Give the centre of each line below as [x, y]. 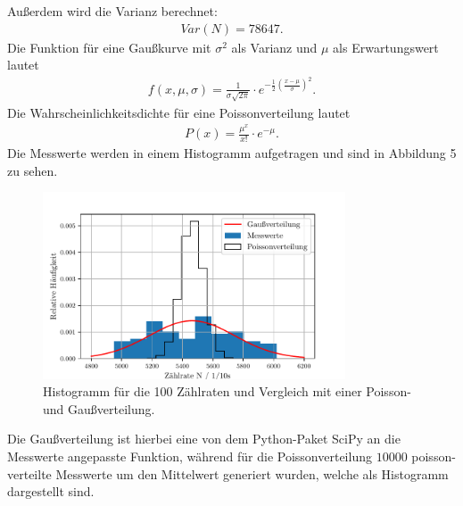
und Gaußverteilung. [99, 408]
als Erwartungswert [386, 47]
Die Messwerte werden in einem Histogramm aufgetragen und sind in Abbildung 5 [232, 152]
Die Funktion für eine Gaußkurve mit [109, 47]
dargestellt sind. [51, 491]
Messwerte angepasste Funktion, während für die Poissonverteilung [190, 456]
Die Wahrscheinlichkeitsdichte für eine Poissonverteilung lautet [179, 112]
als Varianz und [274, 47]
